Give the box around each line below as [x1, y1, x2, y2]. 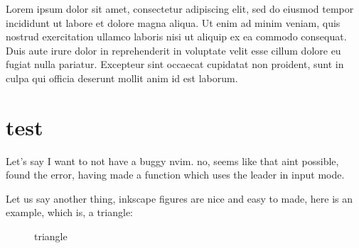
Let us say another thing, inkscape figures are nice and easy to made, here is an [6, 191, 353, 205]
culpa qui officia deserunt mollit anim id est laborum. [6, 70, 238, 85]
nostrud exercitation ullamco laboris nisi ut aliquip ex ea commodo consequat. [6, 29, 347, 44]
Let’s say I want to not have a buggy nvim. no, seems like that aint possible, [6, 153, 339, 168]
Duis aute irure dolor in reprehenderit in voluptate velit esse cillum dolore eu [6, 43, 341, 57]
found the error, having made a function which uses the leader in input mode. [6, 167, 345, 182]
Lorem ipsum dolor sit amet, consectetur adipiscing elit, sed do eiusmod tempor [6, 1, 354, 16]
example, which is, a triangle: [6, 205, 134, 220]
